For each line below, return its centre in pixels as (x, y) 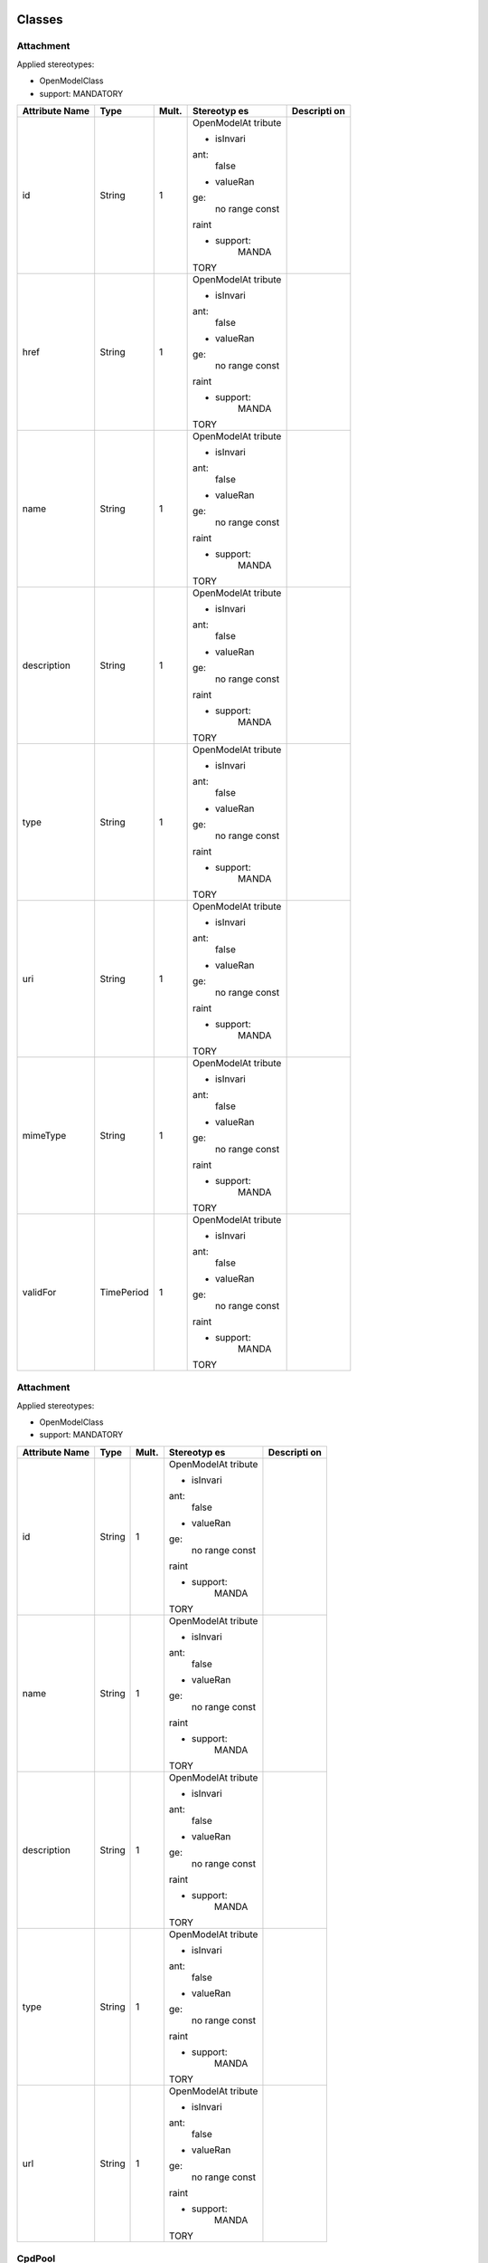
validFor (39, 1292)
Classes (40, 19)
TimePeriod (124, 1292)
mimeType (44, 1135)
